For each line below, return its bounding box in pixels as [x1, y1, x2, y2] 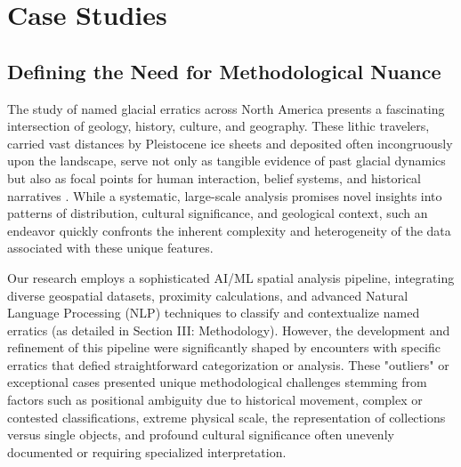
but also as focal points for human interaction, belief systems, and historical [7, 168, 422, 187]
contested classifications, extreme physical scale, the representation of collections [7, 407, 446, 426]
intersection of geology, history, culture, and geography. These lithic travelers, [7, 117, 430, 135]
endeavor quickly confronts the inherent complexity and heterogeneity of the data [7, 221, 451, 239]
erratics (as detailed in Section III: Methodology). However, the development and [7, 320, 450, 339]
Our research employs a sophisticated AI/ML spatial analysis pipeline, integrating [7, 268, 455, 286]
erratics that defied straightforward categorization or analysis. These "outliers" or [7, 355, 449, 374]
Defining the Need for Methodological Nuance [7, 57, 441, 85]
